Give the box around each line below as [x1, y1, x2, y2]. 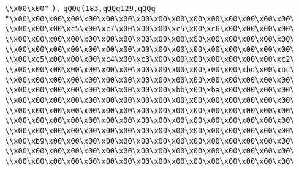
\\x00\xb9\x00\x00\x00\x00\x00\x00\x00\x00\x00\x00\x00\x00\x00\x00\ [5, 136, 295, 146]
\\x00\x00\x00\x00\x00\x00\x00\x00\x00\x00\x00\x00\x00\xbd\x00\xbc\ [5, 65, 295, 74]
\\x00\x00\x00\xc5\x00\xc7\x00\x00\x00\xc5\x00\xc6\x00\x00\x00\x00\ [5, 24, 295, 34]
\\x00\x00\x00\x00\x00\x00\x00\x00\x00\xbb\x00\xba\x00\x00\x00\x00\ [5, 86, 295, 95]
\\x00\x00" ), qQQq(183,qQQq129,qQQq [5, 4, 156, 13]
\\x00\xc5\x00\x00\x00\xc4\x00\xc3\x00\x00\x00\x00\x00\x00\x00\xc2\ [5, 55, 295, 64]
